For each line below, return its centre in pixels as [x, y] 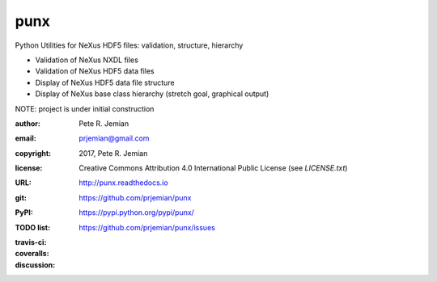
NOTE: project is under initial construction [85, 108]
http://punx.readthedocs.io [124, 183]
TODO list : [33, 227]
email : [25, 138]
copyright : [33, 153]
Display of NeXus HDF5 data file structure [105, 82]
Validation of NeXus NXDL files [87, 60]
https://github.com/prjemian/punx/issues [147, 227]
